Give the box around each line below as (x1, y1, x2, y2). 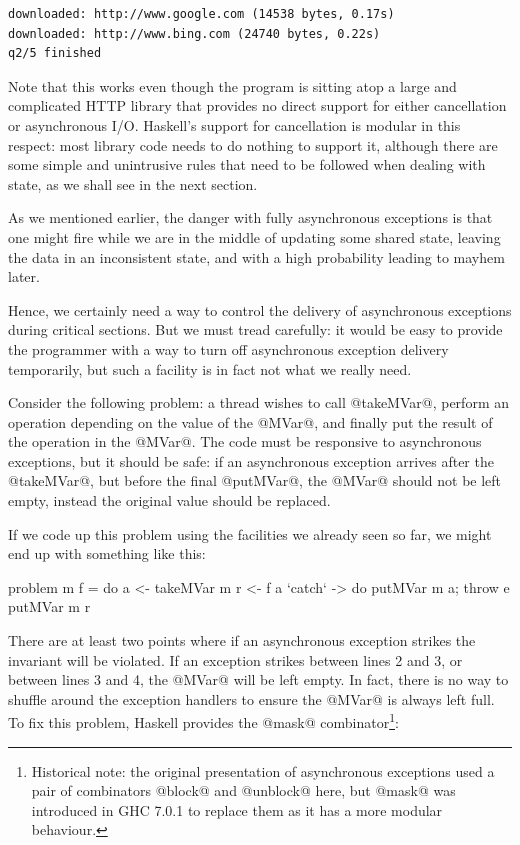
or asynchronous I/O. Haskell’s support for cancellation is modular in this (8, 114, 461, 135)
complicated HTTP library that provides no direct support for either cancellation (8, 95, 507, 116)
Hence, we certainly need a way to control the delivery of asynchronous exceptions (8, 299, 512, 320)
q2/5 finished (8, 46, 102, 61)
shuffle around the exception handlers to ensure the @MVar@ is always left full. (8, 688, 495, 709)
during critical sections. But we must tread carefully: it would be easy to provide (8, 319, 503, 340)
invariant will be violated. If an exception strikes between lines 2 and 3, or (8, 649, 463, 670)
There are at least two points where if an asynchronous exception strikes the (8, 630, 476, 651)
